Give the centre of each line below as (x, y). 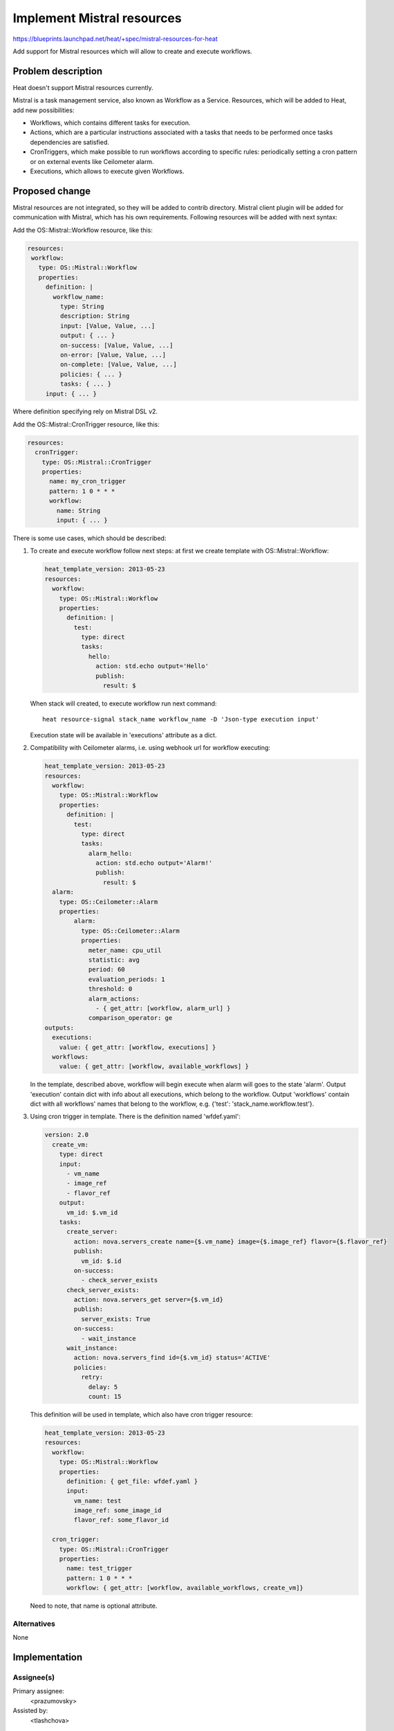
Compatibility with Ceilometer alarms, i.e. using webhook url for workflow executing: (150, 748)
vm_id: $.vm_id (92, 1212)
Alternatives (34, 1624)
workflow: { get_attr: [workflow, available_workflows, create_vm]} (185, 1588)
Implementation (48, 1657)
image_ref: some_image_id (118, 1510)
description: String (95, 316)
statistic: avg (114, 960)
